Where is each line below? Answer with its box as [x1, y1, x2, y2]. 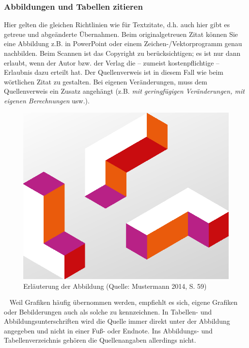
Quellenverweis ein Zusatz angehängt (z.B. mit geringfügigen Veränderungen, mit [4, 86, 245, 96]
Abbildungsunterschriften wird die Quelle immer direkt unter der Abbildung [4, 316, 230, 326]
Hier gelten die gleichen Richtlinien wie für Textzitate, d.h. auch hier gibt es [4, 19, 230, 30]
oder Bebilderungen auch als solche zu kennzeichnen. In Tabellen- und [4, 306, 212, 316]
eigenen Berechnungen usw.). [4, 95, 90, 105]
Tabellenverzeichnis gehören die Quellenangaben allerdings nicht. [4, 335, 196, 345]
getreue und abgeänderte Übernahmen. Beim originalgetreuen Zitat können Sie [4, 29, 238, 39]
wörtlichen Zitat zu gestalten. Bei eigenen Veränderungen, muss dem [4, 76, 207, 86]
